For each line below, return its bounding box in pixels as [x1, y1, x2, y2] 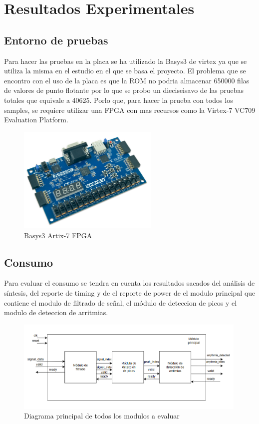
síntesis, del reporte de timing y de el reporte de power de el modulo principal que [4, 287, 256, 298]
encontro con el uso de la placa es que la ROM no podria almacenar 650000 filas [4, 75, 250, 85]
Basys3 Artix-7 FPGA [24, 230, 92, 240]
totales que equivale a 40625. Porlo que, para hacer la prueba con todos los [4, 94, 233, 105]
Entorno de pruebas [4, 32, 108, 47]
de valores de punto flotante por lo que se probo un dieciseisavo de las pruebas [4, 85, 244, 95]
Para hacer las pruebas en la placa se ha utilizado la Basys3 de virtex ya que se [4, 55, 247, 66]
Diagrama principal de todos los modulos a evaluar [24, 411, 180, 421]
